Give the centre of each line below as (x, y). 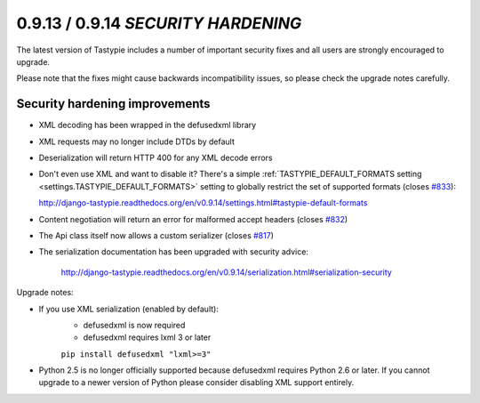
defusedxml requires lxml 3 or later (147, 337)
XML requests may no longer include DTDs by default (137, 141)
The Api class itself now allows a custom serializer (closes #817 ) (156, 235)
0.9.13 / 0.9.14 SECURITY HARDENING (159, 23)
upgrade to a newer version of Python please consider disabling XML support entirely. (196, 383)
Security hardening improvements (113, 104)
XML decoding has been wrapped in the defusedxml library (148, 125)
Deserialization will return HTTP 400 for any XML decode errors (156, 158)
